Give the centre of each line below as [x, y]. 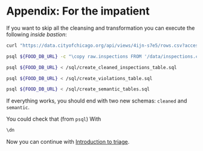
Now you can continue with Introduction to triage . [68, 142]
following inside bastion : [37, 34]
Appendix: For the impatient [78, 11]
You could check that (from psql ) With [54, 119]
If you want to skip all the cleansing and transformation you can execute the [101, 28]
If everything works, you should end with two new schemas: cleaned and [97, 101]
